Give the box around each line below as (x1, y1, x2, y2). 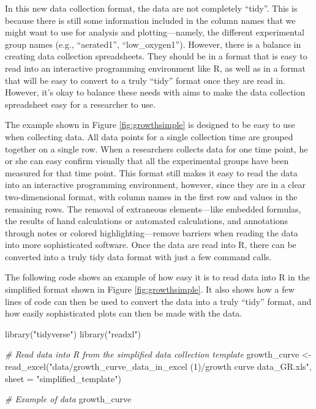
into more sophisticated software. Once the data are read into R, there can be (5, 238, 296, 251)
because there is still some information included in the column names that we (5, 13, 296, 26)
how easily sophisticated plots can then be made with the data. (5, 307, 243, 320)
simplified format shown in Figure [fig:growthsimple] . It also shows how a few (5, 283, 295, 296)
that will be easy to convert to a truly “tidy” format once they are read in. (5, 73, 285, 86)
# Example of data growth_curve (5, 392, 132, 405)
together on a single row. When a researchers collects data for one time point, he (5, 142, 308, 155)
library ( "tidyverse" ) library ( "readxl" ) (5, 327, 141, 340)
